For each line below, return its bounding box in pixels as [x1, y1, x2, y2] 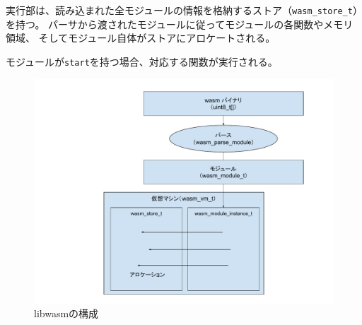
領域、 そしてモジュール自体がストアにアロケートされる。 [6, 30, 276, 45]
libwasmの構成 [34, 306, 99, 321]
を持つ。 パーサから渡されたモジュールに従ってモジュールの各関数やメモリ [6, 16, 354, 31]
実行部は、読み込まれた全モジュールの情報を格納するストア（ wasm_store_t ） [6, 3, 358, 17]
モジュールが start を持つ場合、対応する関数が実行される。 [6, 54, 278, 69]
